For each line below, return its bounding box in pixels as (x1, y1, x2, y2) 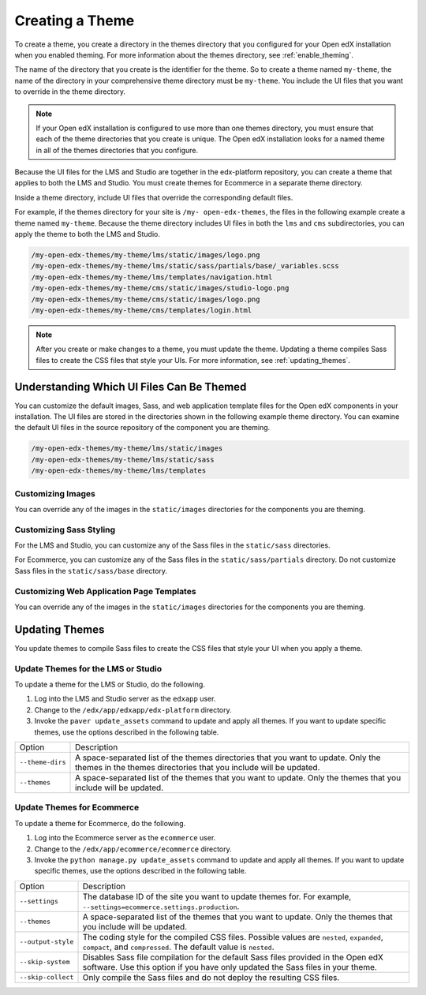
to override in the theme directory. (14, 87, 126, 96)
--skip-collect (19, 973, 74, 982)
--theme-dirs (19, 758, 66, 767)
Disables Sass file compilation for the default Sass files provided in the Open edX (82, 952, 384, 963)
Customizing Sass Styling (14, 524, 116, 535)
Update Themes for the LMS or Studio (14, 663, 162, 674)
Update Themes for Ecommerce (14, 802, 140, 813)
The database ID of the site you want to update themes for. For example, (82, 891, 352, 902)
